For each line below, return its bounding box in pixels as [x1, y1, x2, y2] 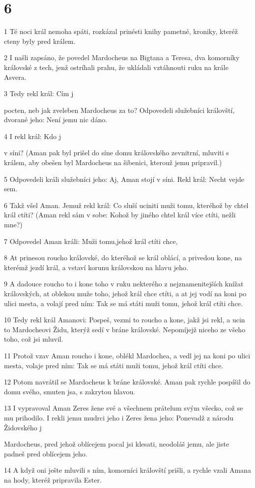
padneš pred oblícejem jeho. [4, 448, 87, 458]
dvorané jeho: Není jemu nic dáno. [4, 114, 108, 125]
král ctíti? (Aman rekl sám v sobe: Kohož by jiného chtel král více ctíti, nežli [4, 209, 236, 220]
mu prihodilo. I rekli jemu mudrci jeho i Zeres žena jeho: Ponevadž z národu [4, 412, 234, 422]
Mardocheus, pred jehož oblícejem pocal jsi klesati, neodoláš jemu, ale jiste [4, 439, 229, 449]
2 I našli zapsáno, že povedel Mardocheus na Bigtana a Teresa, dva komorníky [4, 52, 240, 63]
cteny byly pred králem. [4, 35, 76, 46]
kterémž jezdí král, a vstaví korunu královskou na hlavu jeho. [4, 262, 188, 272]
